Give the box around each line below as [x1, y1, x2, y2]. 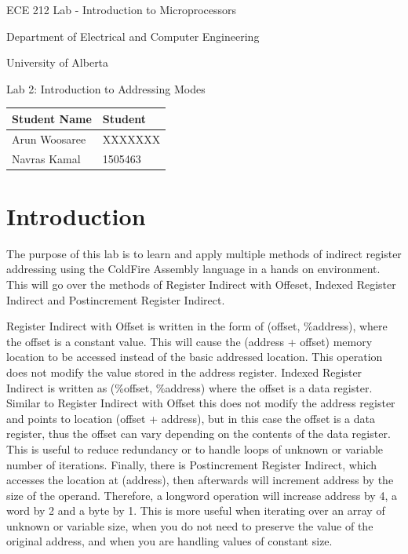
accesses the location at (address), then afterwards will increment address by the [6, 472, 394, 488]
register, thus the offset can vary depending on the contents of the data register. [6, 425, 391, 442]
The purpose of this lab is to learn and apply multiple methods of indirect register [6, 245, 402, 261]
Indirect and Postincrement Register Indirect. [6, 291, 225, 308]
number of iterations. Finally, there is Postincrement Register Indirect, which [6, 456, 377, 472]
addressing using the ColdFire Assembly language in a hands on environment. [6, 261, 381, 277]
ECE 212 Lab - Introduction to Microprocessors [6, 2, 237, 17]
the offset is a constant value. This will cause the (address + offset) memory [6, 333, 373, 349]
